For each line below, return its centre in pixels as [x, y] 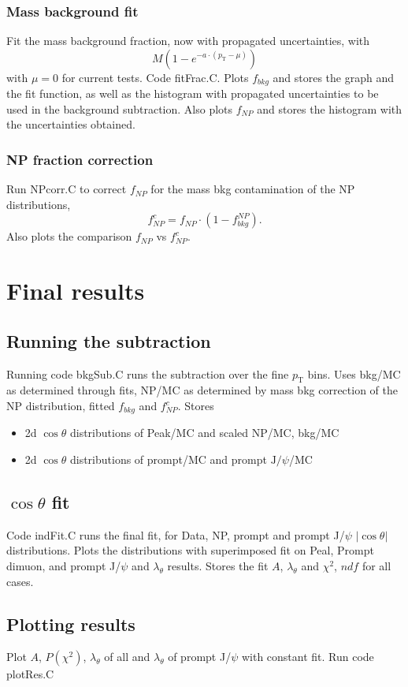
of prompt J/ [200, 657]
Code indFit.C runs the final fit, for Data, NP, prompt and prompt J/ [176, 534]
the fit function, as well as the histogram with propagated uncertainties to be [193, 93]
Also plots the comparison [69, 236]
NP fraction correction [80, 159]
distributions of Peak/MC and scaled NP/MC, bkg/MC [204, 433]
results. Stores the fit [218, 566]
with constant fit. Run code [308, 657]
